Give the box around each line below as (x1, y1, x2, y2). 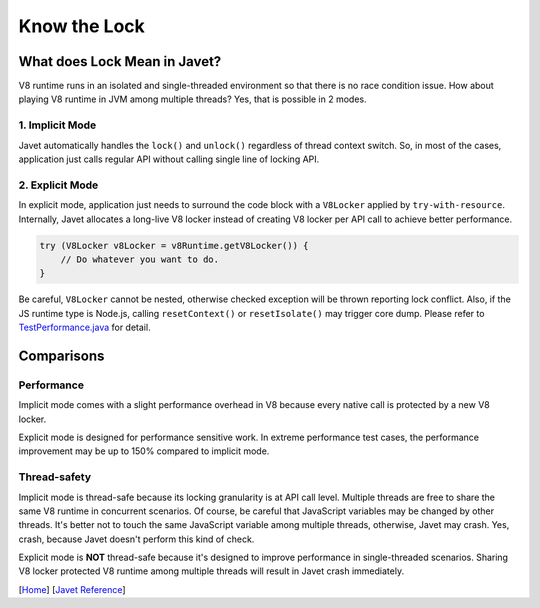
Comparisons (18, 347, 105, 364)
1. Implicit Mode (18, 118, 97, 132)
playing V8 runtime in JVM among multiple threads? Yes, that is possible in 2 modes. (18, 93, 367, 105)
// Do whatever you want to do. (60, 253, 220, 265)
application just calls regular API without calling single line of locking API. (18, 153, 320, 165)
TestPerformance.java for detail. (18, 321, 151, 334)
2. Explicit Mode (18, 178, 99, 192)
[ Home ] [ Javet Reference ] (18, 583, 126, 595)
